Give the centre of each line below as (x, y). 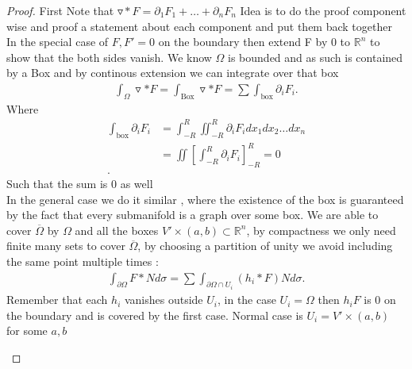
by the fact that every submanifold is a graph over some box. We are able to (193, 215)
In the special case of (58, 42)
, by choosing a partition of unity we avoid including (265, 246)
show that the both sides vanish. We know (109, 57)
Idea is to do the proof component (323, 10)
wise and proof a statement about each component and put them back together (199, 26)
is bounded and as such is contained (316, 57)
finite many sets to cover (66, 246)
